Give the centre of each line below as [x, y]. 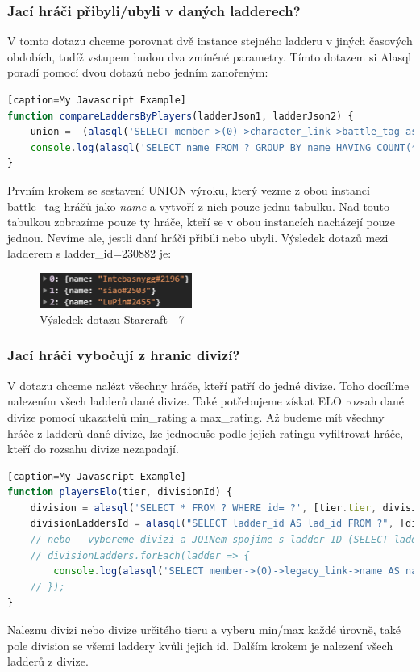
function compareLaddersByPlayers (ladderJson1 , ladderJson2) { [181, 116]
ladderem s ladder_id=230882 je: [89, 253]
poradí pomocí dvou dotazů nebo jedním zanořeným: [138, 72]
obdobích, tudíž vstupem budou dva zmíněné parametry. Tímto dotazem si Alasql [210, 56]
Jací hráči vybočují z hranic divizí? [124, 355]
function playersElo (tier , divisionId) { [120, 492]
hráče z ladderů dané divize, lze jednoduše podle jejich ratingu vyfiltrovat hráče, [206, 433]
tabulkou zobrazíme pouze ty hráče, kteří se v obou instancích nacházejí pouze [201, 222]
